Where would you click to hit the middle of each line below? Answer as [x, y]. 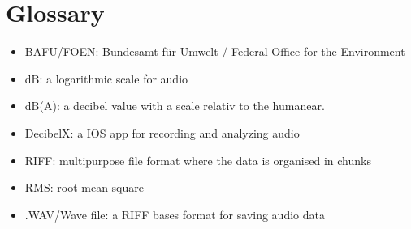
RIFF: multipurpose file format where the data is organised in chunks [198, 160]
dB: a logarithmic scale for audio [106, 78]
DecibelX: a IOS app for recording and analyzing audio [162, 132]
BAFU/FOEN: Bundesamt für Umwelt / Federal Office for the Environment [215, 51]
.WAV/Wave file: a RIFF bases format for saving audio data [175, 214]
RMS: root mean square [84, 187]
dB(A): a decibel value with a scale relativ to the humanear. [175, 106]
